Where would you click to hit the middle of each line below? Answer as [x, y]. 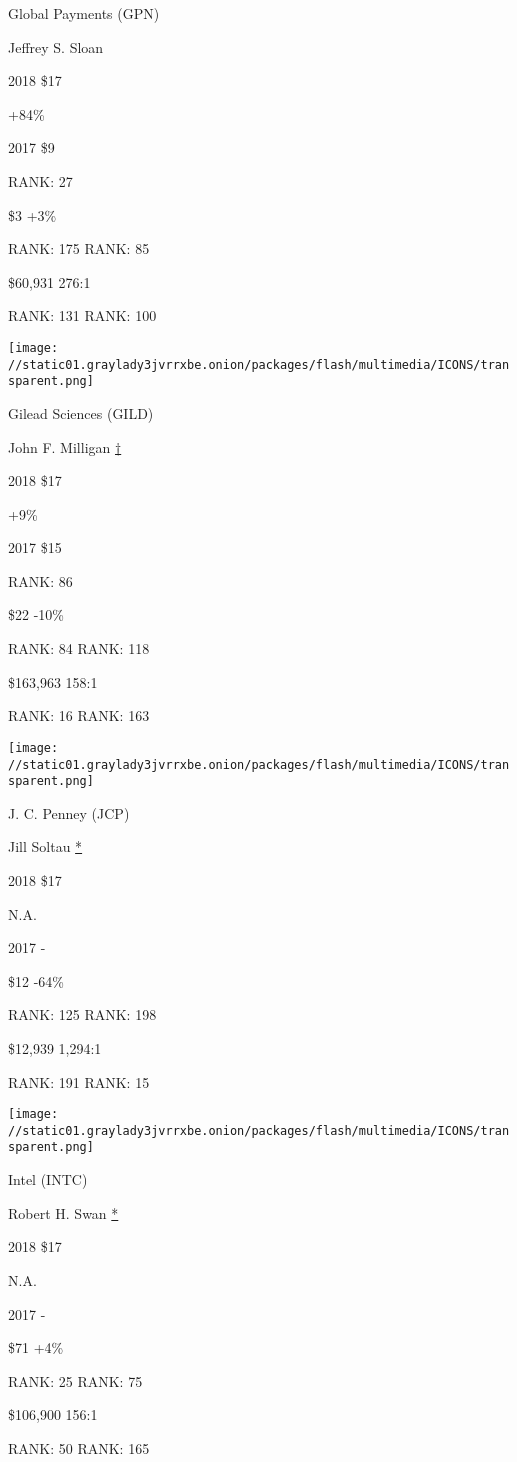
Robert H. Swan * [63, 1212]
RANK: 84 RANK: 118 [79, 648]
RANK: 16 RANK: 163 [79, 715]
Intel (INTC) [48, 1179]
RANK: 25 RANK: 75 [75, 1380]
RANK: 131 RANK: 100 [82, 315]
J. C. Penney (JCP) [69, 812]
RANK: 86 [40, 580]
